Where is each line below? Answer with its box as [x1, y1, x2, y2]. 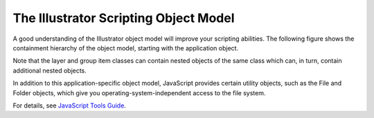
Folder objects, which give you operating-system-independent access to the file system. [12, 88, 266, 97]
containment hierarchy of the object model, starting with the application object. [12, 43, 239, 52]
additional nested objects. [12, 66, 87, 75]
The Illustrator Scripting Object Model [12, 10, 235, 26]
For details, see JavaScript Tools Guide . [12, 101, 126, 110]
